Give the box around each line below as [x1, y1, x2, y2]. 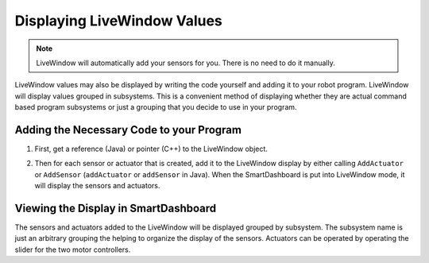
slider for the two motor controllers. [14, 245, 131, 254]
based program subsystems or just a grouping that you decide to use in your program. [14, 102, 297, 112]
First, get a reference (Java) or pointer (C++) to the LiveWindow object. [34, 144, 268, 154]
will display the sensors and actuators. [34, 181, 160, 191]
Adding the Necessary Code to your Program [14, 123, 242, 137]
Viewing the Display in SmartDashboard [14, 202, 217, 215]
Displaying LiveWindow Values [14, 12, 222, 29]
